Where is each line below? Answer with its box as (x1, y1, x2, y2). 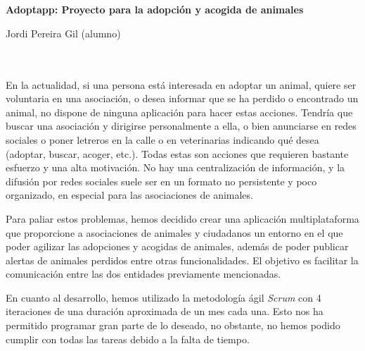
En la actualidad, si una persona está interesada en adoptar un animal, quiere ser (6, 77, 357, 92)
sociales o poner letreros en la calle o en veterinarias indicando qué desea (6, 132, 319, 147)
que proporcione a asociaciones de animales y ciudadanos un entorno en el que (6, 225, 343, 240)
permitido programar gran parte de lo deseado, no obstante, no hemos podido (6, 318, 340, 333)
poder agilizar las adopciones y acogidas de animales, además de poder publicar (6, 239, 349, 254)
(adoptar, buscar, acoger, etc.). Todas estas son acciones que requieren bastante (6, 146, 349, 161)
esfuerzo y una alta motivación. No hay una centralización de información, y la (6, 160, 345, 175)
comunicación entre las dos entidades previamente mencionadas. (6, 266, 281, 281)
